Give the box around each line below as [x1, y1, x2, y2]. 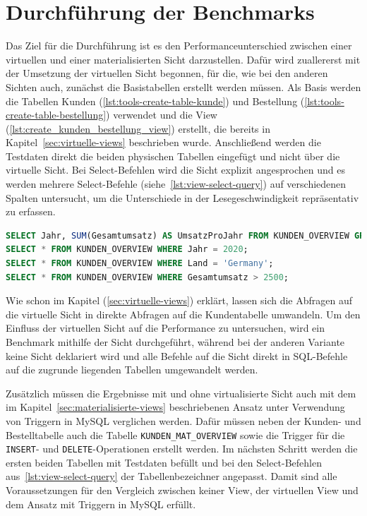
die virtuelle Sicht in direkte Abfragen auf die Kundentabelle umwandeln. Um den [6, 306, 361, 321]
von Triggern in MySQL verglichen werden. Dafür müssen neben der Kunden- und [6, 413, 361, 428]
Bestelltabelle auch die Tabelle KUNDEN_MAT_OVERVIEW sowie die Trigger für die [6, 427, 345, 442]
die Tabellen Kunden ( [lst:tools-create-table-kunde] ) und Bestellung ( [6, 93, 305, 108]
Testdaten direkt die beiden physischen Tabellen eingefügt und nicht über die [6, 148, 340, 163]
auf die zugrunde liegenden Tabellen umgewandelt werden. [6, 362, 258, 377]
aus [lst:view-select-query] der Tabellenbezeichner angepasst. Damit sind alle [6, 469, 337, 484]
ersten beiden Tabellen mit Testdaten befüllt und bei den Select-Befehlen [6, 455, 323, 469]
